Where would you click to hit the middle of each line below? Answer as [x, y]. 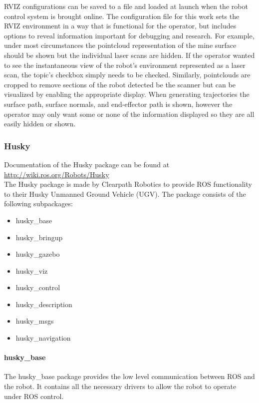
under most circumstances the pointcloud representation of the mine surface [120, 45]
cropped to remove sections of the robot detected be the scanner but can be [120, 84]
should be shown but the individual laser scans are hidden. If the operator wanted [129, 55]
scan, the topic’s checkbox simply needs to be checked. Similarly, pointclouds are [127, 75]
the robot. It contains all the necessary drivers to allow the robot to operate [120, 386]
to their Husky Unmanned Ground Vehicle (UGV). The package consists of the [125, 194]
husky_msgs [35, 321]
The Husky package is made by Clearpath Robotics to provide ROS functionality [128, 184]
